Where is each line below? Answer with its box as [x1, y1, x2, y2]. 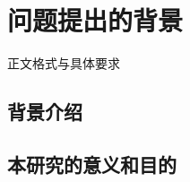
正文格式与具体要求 [7, 54, 120, 73]
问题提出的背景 [7, 2, 184, 39]
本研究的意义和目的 [7, 150, 177, 178]
